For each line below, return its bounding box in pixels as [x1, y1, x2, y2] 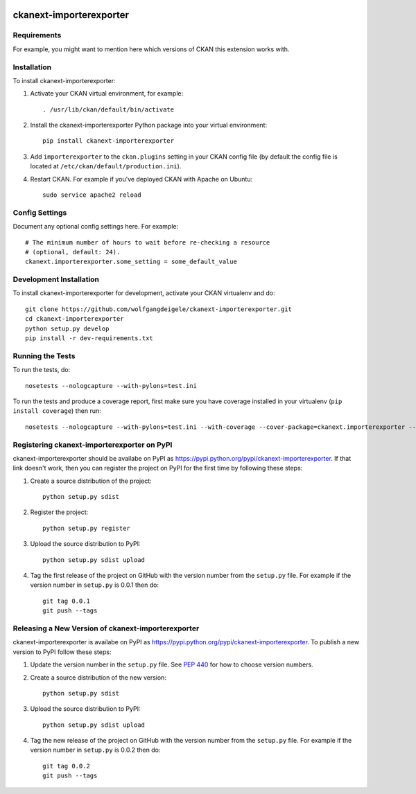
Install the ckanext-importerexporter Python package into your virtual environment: [30, 121, 267, 130]
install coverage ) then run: [12, 407, 101, 415]
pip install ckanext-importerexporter [42, 137, 175, 145]
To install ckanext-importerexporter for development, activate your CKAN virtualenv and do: [12, 289, 275, 297]
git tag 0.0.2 [42, 762, 90, 770]
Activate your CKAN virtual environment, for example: [30, 89, 184, 98]
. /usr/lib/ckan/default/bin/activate [42, 105, 175, 114]
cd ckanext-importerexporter [25, 315, 124, 323]
